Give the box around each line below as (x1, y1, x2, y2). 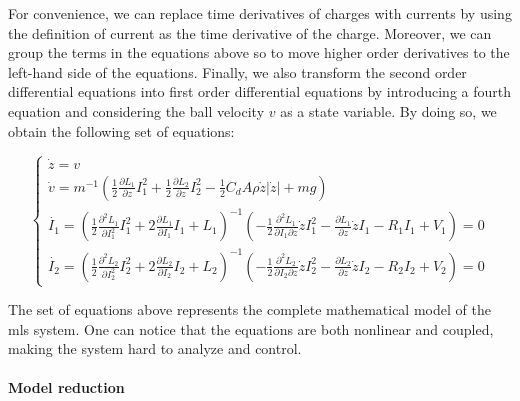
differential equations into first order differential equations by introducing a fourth (8, 81, 512, 102)
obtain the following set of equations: (8, 120, 235, 141)
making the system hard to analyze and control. (8, 338, 302, 359)
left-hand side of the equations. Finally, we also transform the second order (8, 61, 467, 82)
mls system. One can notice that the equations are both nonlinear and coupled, (8, 318, 494, 339)
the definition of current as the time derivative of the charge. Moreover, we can (8, 22, 492, 43)
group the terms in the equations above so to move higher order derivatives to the (8, 42, 510, 63)
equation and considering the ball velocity (8, 100, 265, 121)
